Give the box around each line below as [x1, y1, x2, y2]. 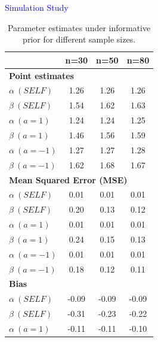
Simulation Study [5, 1, 69, 13]
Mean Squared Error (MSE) [9, 173, 128, 186]
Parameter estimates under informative [7, 21, 151, 34]
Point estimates [9, 69, 74, 81]
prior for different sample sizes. [23, 33, 136, 46]
